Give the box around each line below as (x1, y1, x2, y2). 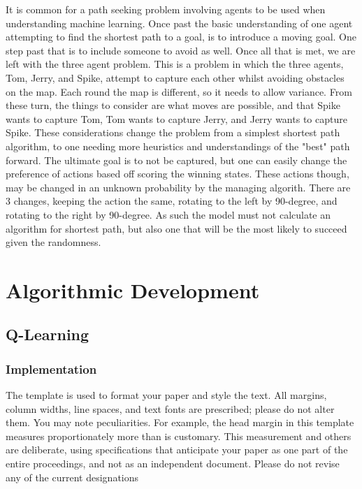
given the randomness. (6, 235, 101, 249)
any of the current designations (6, 469, 139, 484)
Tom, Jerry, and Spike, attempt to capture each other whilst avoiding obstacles (6, 70, 345, 85)
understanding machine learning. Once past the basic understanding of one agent (6, 15, 353, 30)
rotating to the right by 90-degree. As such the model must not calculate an (6, 207, 331, 221)
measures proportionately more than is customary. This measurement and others (6, 428, 352, 443)
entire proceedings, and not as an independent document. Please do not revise (6, 456, 340, 471)
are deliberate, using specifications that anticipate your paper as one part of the (6, 442, 348, 457)
